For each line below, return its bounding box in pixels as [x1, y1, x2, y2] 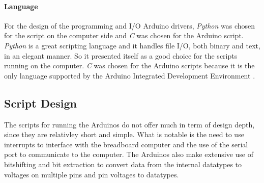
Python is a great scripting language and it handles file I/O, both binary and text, [4, 40, 260, 50]
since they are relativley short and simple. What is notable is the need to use [4, 129, 244, 140]
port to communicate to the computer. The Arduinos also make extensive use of [4, 149, 253, 160]
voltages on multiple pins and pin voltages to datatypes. [4, 169, 179, 179]
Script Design [4, 95, 77, 111]
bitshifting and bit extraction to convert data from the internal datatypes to [4, 159, 242, 169]
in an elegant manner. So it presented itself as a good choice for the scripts [4, 50, 238, 61]
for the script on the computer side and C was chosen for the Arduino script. [4, 30, 244, 41]
